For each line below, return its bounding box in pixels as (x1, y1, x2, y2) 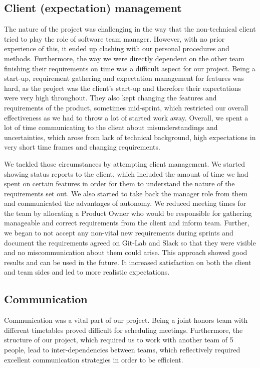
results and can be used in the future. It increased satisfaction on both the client (4, 257, 251, 267)
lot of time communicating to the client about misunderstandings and (4, 122, 218, 133)
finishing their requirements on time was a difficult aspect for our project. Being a (4, 63, 255, 73)
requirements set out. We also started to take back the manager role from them (4, 188, 248, 198)
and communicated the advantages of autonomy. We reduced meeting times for (4, 198, 246, 208)
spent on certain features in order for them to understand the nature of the (4, 178, 235, 189)
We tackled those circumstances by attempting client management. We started (4, 158, 245, 169)
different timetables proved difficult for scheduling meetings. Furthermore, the (4, 324, 243, 335)
